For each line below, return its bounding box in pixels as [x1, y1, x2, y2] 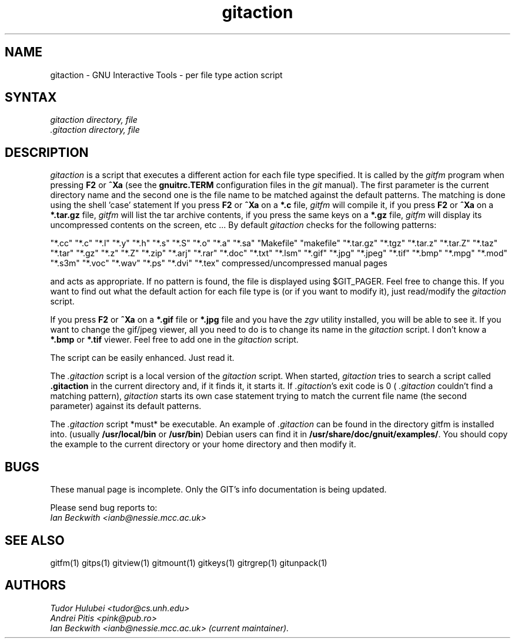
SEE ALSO [5, 533, 65, 548]
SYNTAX [5, 90, 57, 105]
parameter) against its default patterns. [50, 401, 202, 411]
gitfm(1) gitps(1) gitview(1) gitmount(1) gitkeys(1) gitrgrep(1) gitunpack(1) [50, 557, 327, 568]
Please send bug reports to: [50, 503, 158, 513]
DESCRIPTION [5, 145, 89, 160]
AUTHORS [5, 578, 66, 593]
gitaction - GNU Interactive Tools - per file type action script [50, 69, 283, 80]
